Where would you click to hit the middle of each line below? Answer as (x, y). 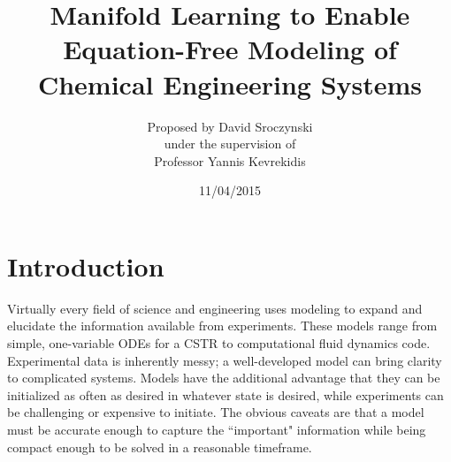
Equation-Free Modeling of (230, 49)
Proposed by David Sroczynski (230, 126)
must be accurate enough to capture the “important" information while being (217, 429)
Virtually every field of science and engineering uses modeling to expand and (215, 308)
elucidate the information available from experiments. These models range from (222, 326)
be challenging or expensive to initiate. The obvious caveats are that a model (216, 412)
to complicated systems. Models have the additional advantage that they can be (224, 378)
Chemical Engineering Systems (230, 83)
